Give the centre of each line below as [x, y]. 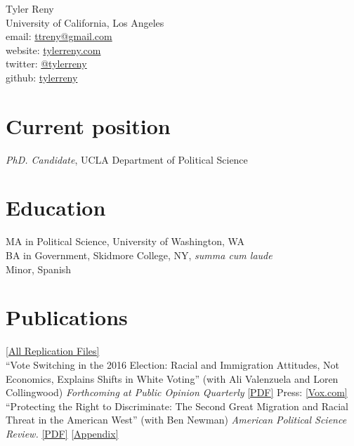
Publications [67, 317]
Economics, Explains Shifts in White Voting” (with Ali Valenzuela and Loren [172, 378]
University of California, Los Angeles [85, 22]
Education [56, 208]
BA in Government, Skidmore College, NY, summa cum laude [139, 255]
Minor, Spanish [39, 269]
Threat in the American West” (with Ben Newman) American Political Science [176, 420]
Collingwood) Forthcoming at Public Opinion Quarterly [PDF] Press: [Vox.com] [177, 392]
